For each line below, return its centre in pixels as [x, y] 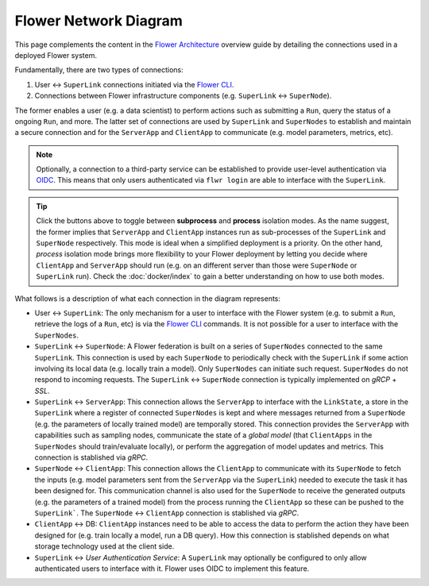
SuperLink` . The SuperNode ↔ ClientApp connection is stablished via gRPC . [167, 513]
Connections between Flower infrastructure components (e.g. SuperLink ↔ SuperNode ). [183, 96]
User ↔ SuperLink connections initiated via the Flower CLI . [134, 84]
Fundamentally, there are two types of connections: [99, 70]
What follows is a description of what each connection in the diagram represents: [148, 299]
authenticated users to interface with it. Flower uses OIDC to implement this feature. [172, 569]
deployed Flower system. [56, 55]
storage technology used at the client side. [104, 546]
